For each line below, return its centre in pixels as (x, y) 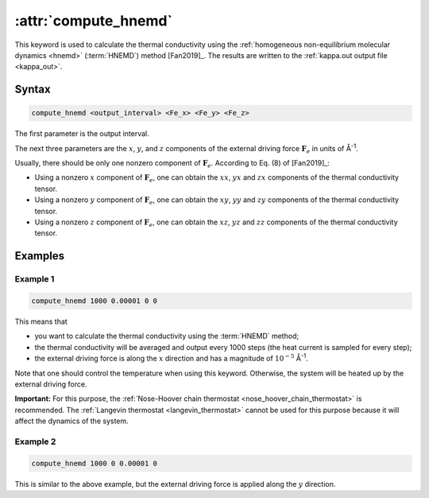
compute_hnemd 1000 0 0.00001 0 (95, 463)
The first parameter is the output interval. (82, 134)
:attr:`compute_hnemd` (93, 21)
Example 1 (35, 279)
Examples (40, 256)
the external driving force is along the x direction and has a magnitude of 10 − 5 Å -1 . (172, 358)
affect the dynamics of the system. (71, 421)
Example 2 (35, 442)
